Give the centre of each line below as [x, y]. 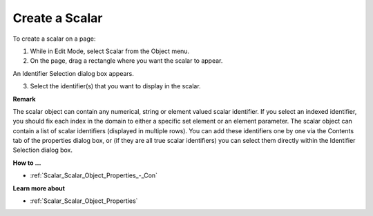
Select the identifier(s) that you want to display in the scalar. [115, 86]
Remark [24, 99]
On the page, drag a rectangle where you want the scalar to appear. [126, 61]
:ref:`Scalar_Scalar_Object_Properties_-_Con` [94, 175]
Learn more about [39, 188]
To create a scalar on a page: [54, 39]
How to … [27, 163]
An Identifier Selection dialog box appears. [74, 73]
